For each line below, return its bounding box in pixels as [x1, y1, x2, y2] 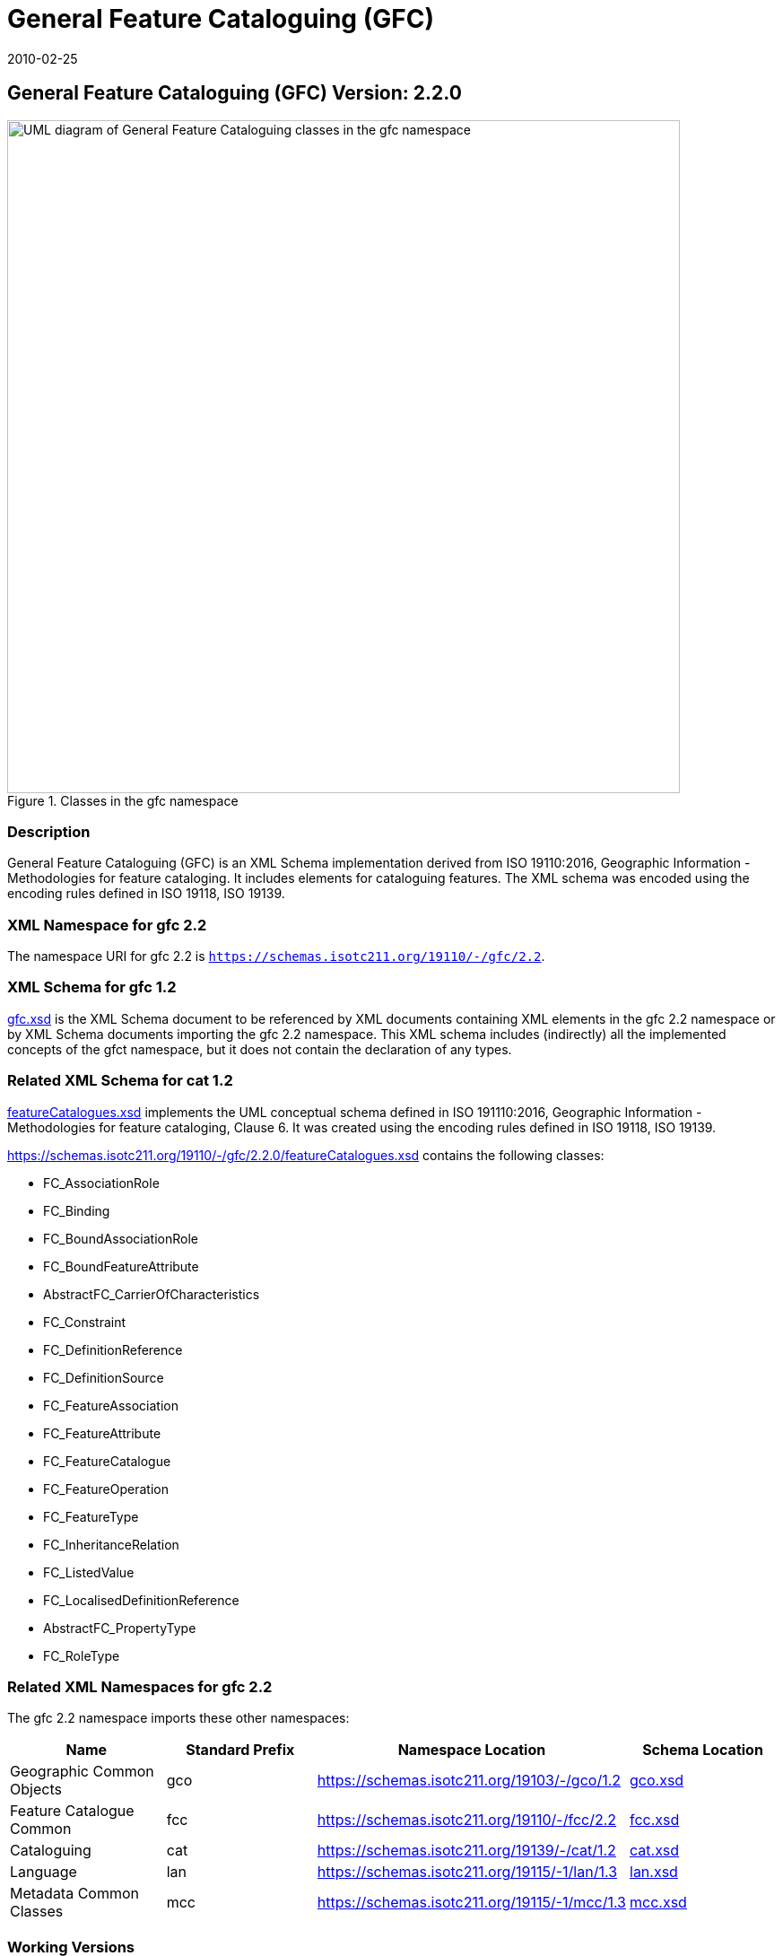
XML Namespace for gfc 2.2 [7, 915, 207, 934]
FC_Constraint [43, 1314, 126, 1330]
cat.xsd [630, 1841, 680, 1860]
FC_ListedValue [43, 1564, 135, 1580]
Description [7, 822, 91, 841]
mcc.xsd [630, 1893, 687, 1912]
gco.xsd [630, 1771, 684, 1790]
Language [10, 1863, 77, 1882]
